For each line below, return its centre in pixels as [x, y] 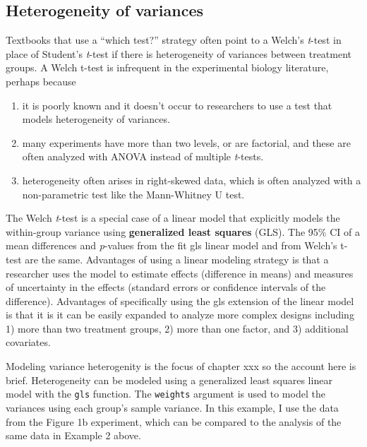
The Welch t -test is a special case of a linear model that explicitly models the [173, 218]
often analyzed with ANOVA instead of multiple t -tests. [143, 156]
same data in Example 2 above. [73, 435]
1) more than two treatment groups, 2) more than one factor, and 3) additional [177, 328]
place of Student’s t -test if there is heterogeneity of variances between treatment [179, 53]
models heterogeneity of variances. [96, 119]
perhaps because [41, 81]
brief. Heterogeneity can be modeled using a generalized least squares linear [169, 380]
